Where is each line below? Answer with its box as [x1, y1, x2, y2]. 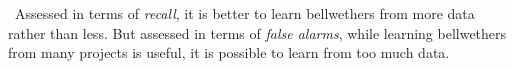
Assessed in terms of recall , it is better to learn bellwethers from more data [14, 3, 475, 23]
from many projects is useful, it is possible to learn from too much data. [8, 42, 450, 63]
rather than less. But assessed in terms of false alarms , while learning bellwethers [8, 22, 507, 43]
